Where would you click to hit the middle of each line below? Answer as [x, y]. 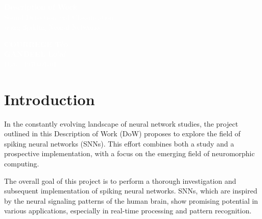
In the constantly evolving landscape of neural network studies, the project [121, 123]
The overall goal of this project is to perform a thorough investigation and [120, 180]
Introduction [50, 99]
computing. [22, 164]
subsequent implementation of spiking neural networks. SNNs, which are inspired [131, 191]
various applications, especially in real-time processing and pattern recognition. [128, 211]
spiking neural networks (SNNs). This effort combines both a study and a [119, 143]
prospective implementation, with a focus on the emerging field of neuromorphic [129, 153]
